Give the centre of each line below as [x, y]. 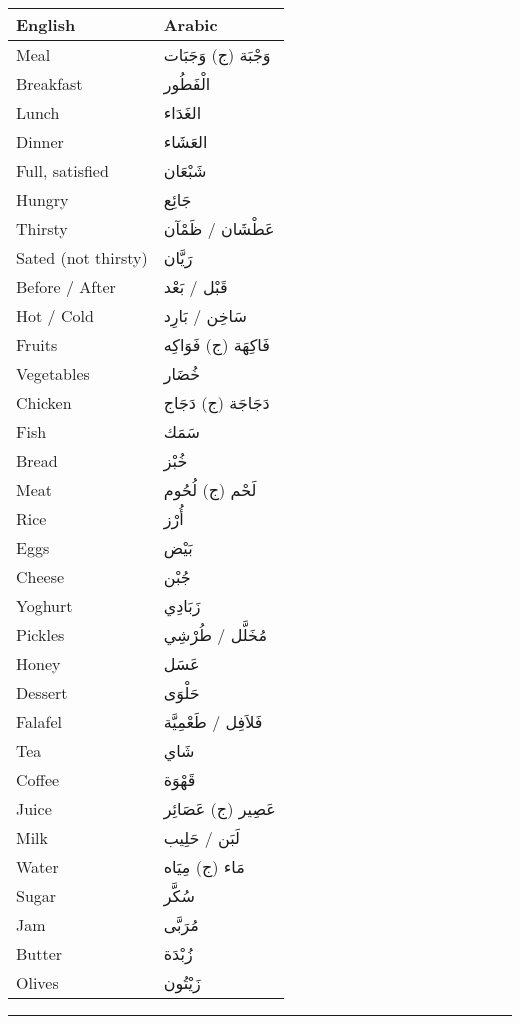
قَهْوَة [179, 779]
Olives [37, 982]
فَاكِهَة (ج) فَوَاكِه [216, 344]
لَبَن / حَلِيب [201, 837]
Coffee [38, 779]
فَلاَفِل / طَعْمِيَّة [213, 721]
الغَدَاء [182, 112]
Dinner [40, 141]
